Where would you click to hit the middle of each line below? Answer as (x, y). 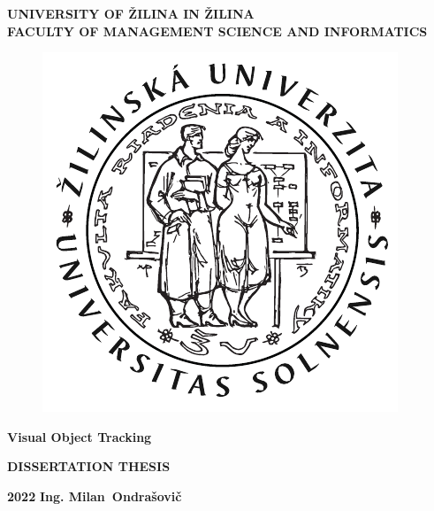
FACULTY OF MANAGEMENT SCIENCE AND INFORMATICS (217, 31)
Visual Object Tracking (80, 436)
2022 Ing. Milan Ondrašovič (95, 496)
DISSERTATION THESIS (89, 466)
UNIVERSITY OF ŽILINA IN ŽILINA (131, 13)
